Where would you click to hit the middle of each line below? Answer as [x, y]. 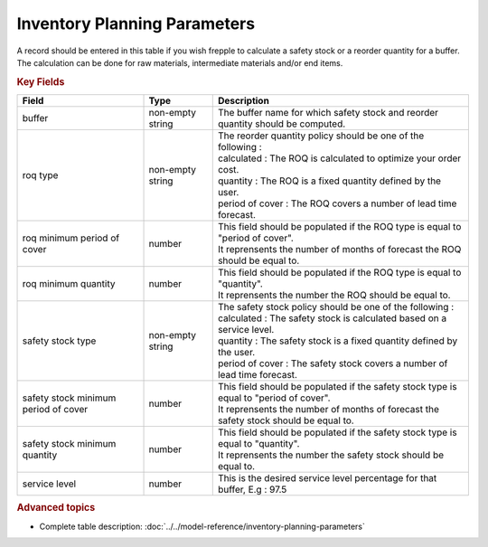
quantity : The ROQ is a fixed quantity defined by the [329, 181]
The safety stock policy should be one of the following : [336, 307]
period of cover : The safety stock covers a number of [333, 363]
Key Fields [41, 81]
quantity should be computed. [282, 124]
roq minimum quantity [69, 283]
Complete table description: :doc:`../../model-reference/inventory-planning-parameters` [202, 526]
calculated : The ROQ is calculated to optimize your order [339, 158]
